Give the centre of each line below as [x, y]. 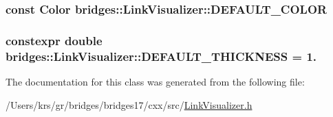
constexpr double [54, 40]
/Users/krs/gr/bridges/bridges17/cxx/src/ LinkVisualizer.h [129, 104]
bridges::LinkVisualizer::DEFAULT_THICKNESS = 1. [161, 56]
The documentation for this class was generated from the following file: [155, 81]
